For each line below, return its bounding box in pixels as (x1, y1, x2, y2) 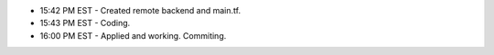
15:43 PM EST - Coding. (39, 18, 131, 29)
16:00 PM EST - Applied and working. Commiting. (39, 30, 227, 41)
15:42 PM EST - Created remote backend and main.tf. (39, 5, 242, 15)
